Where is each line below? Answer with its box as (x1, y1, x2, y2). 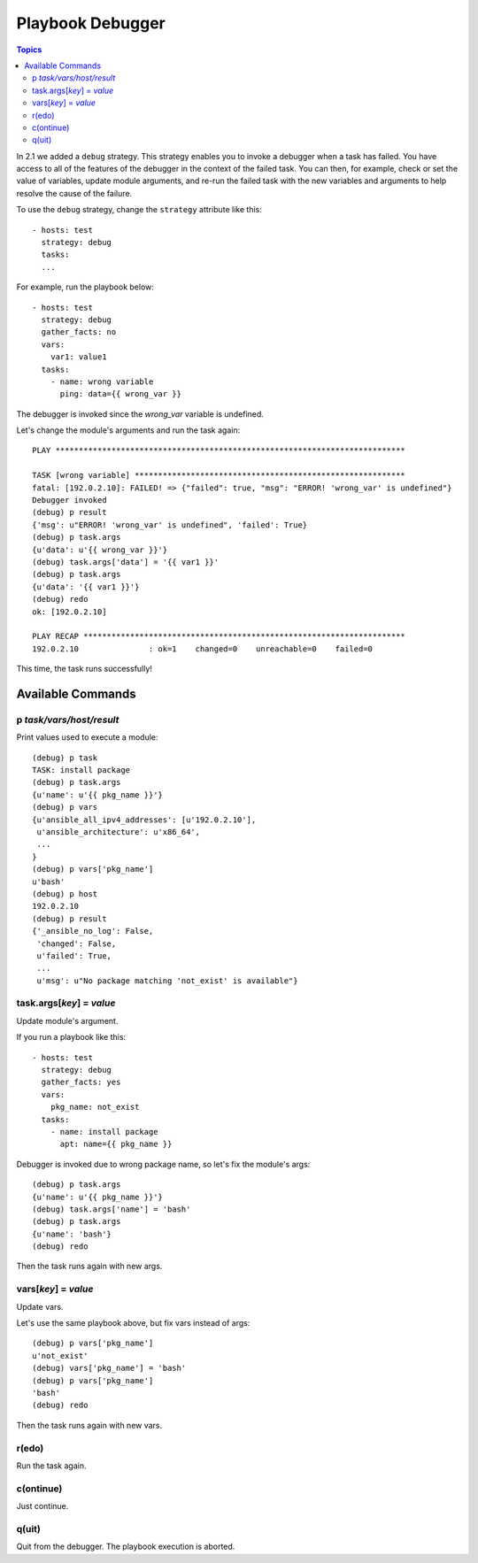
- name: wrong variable (50, 376, 154, 387)
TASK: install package (32, 766, 131, 775)
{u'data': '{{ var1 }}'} (32, 581, 140, 592)
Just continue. (16, 1501, 69, 1512)
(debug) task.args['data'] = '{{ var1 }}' (32, 558, 220, 566)
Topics (16, 44, 42, 55)
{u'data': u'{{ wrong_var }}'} (32, 544, 168, 555)
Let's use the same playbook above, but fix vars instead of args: (16, 1318, 251, 1328)
